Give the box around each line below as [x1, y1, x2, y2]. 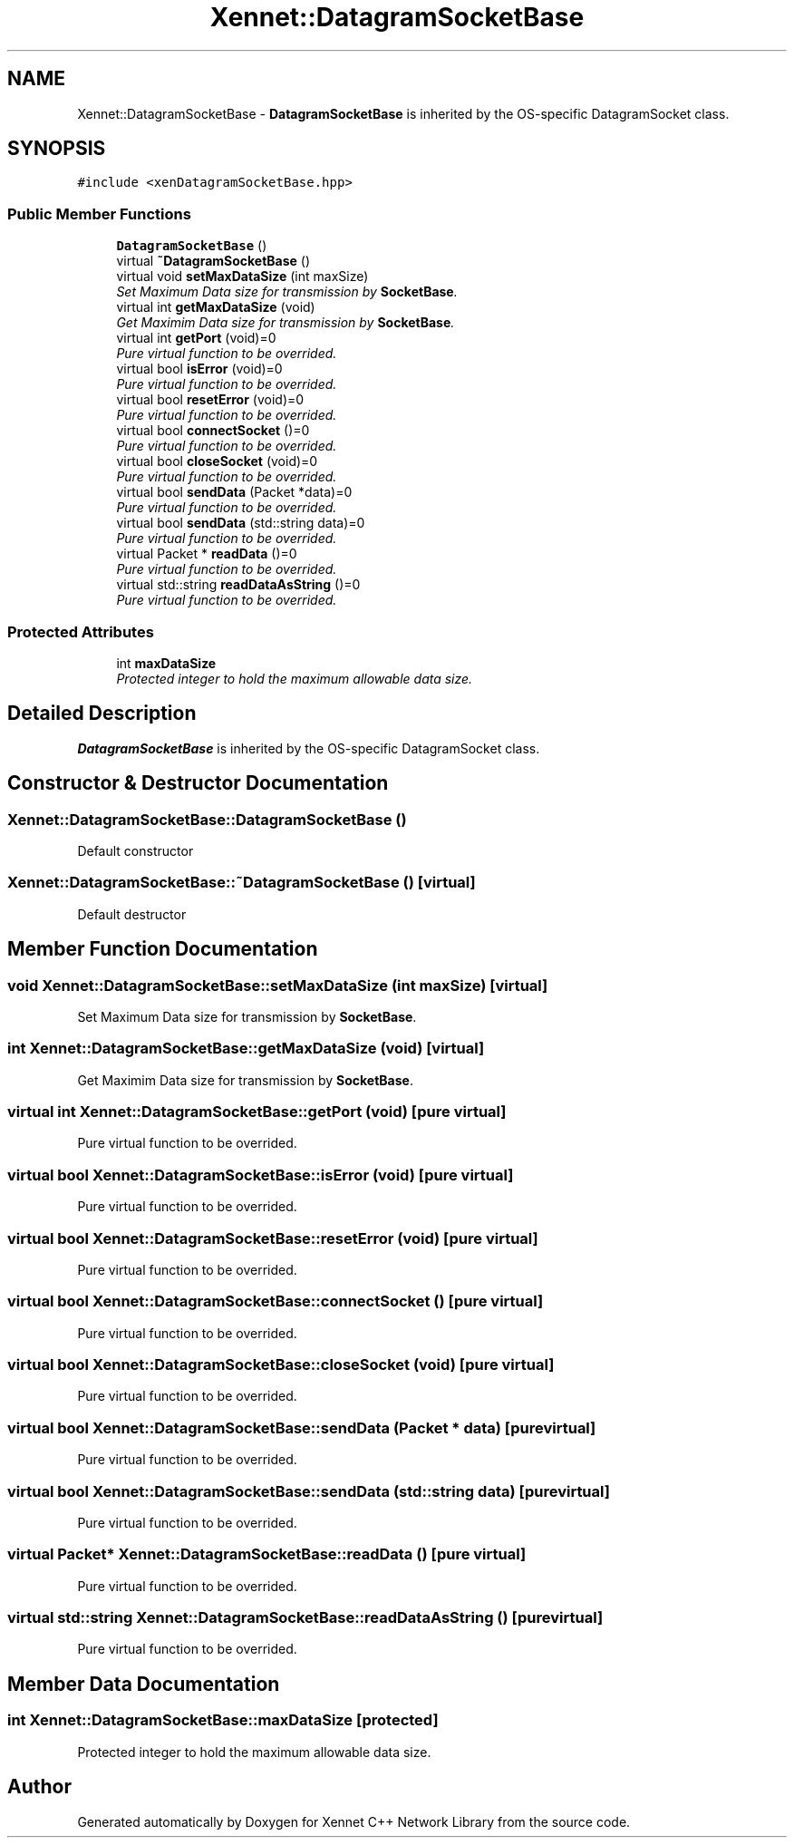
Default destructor [77, 906, 187, 922]
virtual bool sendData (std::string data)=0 [116, 515, 365, 531]
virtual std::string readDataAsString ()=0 [116, 577, 361, 593]
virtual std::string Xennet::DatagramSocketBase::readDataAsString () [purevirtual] [7, 1608, 604, 1627]
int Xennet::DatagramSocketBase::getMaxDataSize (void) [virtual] [7, 1039, 485, 1058]
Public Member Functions [7, 204, 191, 223]
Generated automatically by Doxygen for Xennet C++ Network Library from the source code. [77, 1813, 631, 1830]
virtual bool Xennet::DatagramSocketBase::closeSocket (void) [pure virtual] [7, 1355, 555, 1374]
